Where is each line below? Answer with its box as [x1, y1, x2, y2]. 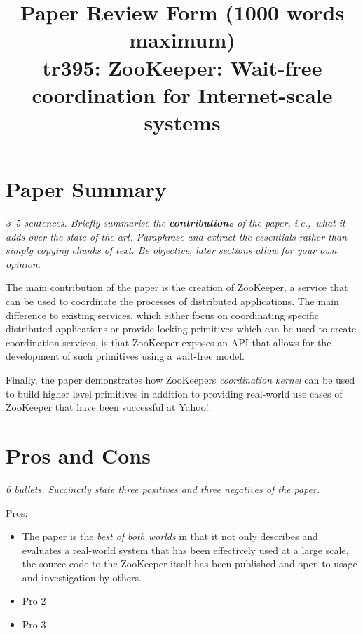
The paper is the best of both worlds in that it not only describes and [22, 529, 318, 544]
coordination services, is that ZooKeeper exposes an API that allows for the [6, 335, 331, 349]
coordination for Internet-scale [32, 80, 333, 109]
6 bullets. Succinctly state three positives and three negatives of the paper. [6, 481, 320, 496]
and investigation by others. [22, 569, 142, 584]
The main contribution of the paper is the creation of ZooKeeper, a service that [6, 280, 348, 295]
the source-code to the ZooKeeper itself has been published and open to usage [22, 556, 357, 571]
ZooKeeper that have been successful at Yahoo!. [6, 400, 212, 414]
